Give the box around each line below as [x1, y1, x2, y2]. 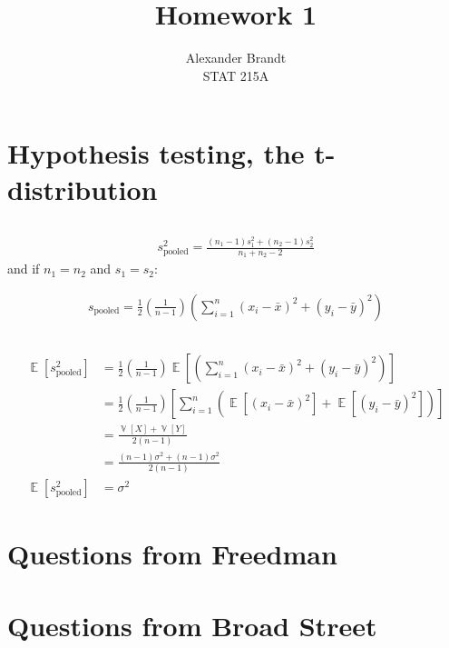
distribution [7, 170, 158, 207]
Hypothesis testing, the [7, 135, 305, 172]
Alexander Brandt [185, 48, 287, 67]
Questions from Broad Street [7, 606, 377, 643]
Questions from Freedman [7, 535, 337, 573]
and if [7, 259, 40, 278]
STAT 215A [202, 65, 269, 85]
